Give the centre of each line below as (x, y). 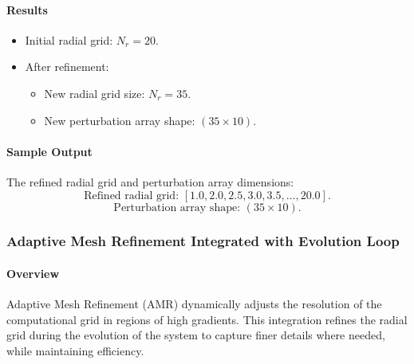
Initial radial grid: (69, 39)
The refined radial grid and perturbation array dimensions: (150, 181)
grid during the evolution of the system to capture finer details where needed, (196, 335)
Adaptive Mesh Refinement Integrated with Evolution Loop (203, 241)
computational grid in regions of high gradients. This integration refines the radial (207, 319)
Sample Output (49, 151)
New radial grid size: (95, 93)
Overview (33, 273)
